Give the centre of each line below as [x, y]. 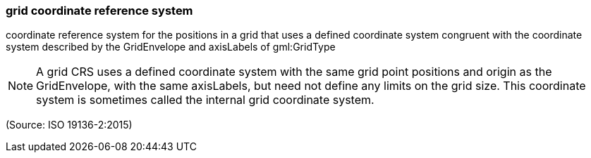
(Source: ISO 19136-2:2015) [69, 125]
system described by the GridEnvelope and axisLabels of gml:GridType [171, 47]
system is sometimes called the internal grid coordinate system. [205, 100]
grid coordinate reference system [99, 11]
